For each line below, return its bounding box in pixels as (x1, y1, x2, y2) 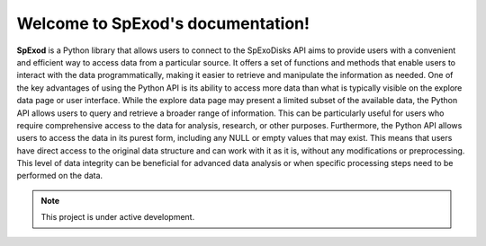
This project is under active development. (40, 212, 195, 223)
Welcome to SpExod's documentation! (16, 13, 310, 33)
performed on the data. (16, 171, 103, 181)
